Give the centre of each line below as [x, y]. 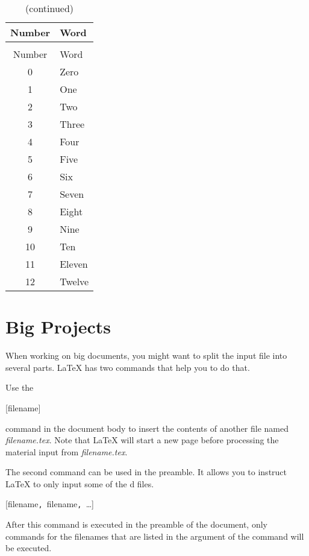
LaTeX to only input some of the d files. [80, 483]
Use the [20, 387]
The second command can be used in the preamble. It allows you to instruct [146, 472]
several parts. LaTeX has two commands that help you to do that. [128, 367]
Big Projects [58, 327]
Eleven [74, 264]
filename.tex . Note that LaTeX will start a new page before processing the [142, 440]
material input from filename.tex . [67, 451]
